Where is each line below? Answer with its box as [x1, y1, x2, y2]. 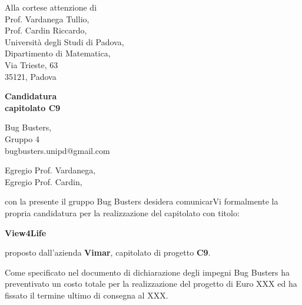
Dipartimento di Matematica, [5, 47, 111, 59]
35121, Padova [5, 70, 57, 82]
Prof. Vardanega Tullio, [5, 12, 89, 25]
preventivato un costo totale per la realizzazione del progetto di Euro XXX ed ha [5, 277, 297, 290]
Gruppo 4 [5, 132, 39, 145]
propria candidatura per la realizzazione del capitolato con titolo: [5, 206, 240, 219]
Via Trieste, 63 [5, 58, 58, 71]
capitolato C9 [5, 101, 61, 113]
